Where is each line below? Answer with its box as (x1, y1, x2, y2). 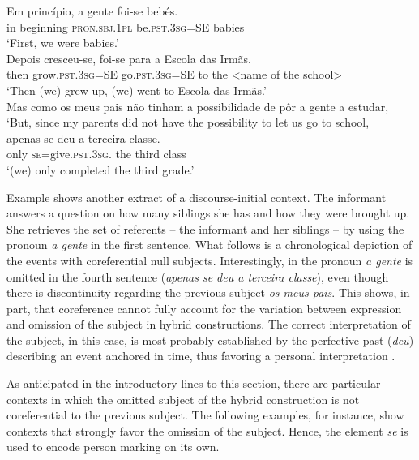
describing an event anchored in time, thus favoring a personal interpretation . (6, 347, 395, 364)
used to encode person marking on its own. (6, 438, 220, 455)
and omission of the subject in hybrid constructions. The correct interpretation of (6, 316, 411, 333)
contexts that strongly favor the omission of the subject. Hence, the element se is (6, 422, 408, 439)
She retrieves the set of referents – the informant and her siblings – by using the (6, 220, 404, 237)
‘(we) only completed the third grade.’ (6, 161, 195, 178)
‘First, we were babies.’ (6, 34, 119, 51)
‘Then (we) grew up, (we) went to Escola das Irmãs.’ (6, 81, 267, 98)
